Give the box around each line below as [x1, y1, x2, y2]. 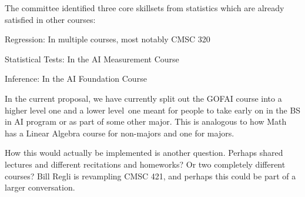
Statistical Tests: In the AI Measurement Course [5, 52, 179, 65]
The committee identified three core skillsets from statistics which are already [5, 2, 284, 14]
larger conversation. [5, 181, 75, 193]
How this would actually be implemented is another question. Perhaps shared [5, 146, 283, 159]
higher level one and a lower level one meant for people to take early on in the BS [5, 103, 301, 116]
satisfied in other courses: [5, 13, 96, 25]
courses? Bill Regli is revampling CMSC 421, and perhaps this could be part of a [5, 169, 296, 182]
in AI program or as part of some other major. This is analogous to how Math [5, 115, 287, 128]
